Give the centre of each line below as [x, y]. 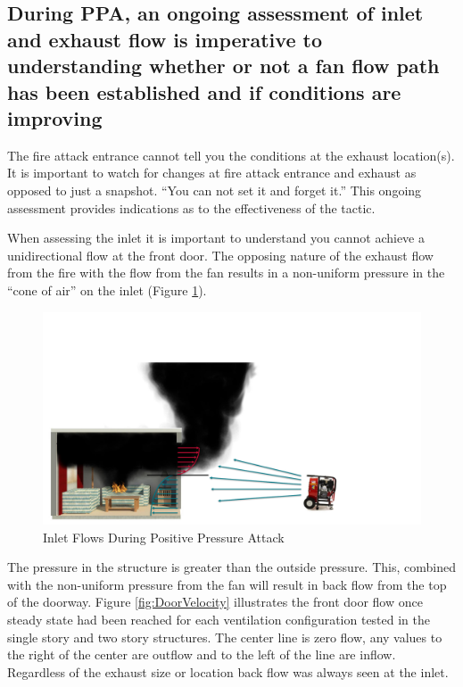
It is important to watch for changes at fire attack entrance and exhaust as [212, 173]
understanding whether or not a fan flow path [223, 66]
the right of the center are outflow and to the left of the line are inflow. [202, 654]
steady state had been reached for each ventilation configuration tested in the [219, 619]
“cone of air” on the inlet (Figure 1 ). [107, 290]
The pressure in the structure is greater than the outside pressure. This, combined [231, 567]
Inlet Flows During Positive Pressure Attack [164, 537]
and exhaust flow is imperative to [165, 39]
